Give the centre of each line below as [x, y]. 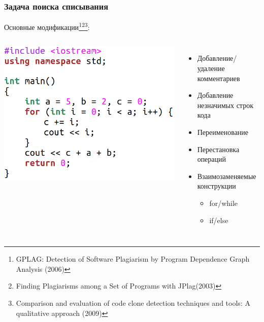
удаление [211, 68]
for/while [224, 203]
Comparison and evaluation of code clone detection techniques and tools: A [133, 302]
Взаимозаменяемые [227, 176]
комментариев [219, 78]
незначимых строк [225, 105]
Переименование [223, 132]
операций [212, 159]
